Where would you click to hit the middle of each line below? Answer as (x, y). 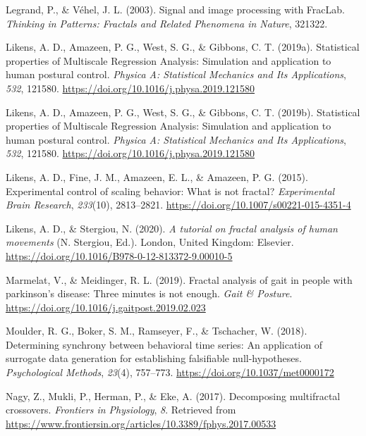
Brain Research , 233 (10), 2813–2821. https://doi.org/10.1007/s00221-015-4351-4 (178, 205)
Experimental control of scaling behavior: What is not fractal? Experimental (170, 191)
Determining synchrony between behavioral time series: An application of (164, 344)
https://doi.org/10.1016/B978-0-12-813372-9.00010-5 (119, 255)
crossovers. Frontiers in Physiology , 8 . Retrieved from (121, 410)
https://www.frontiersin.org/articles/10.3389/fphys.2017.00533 (141, 423)
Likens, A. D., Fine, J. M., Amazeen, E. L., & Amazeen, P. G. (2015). (157, 176)
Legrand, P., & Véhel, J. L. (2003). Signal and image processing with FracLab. (175, 9)
